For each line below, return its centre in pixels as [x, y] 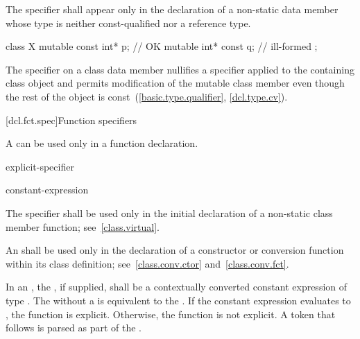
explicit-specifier [40, 166]
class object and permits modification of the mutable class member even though [175, 83]
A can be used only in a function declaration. [102, 143]
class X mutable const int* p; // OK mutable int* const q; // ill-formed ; [162, 46]
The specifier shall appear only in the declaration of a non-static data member [172, 9]
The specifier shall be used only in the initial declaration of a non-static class [169, 212]
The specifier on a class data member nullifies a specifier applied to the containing [180, 69]
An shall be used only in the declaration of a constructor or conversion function [175, 250]
